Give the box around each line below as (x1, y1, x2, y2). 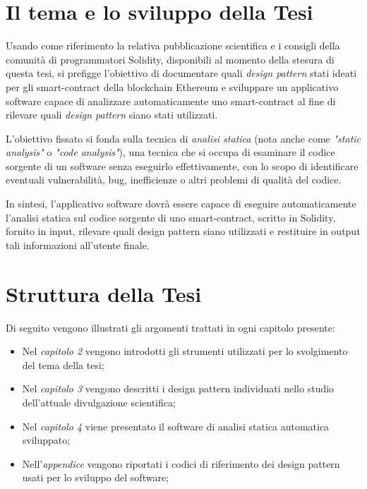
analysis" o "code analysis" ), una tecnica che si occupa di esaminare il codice (6, 145, 335, 159)
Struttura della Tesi (6, 279, 202, 308)
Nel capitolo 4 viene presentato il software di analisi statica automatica (22, 418, 330, 433)
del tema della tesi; (22, 357, 104, 372)
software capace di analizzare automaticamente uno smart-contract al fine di (6, 93, 336, 108)
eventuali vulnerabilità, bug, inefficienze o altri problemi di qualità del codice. (6, 172, 342, 187)
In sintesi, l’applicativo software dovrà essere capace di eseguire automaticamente (6, 196, 356, 211)
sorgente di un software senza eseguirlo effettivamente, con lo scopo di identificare (6, 158, 359, 173)
